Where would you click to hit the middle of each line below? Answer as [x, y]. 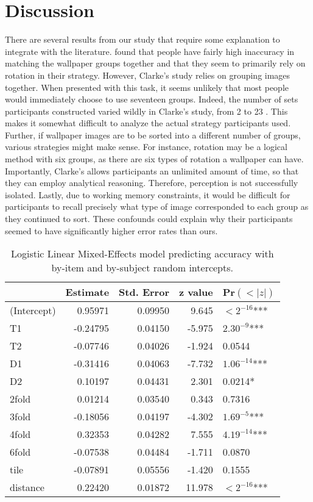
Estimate [87, 292]
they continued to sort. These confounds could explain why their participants [149, 219]
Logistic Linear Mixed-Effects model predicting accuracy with [142, 254]
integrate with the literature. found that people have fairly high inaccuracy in [150, 51]
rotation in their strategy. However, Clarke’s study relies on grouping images [148, 75]
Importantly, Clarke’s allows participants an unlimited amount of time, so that [152, 170]
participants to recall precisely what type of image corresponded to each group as [157, 206]
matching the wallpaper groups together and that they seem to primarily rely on [155, 63]
